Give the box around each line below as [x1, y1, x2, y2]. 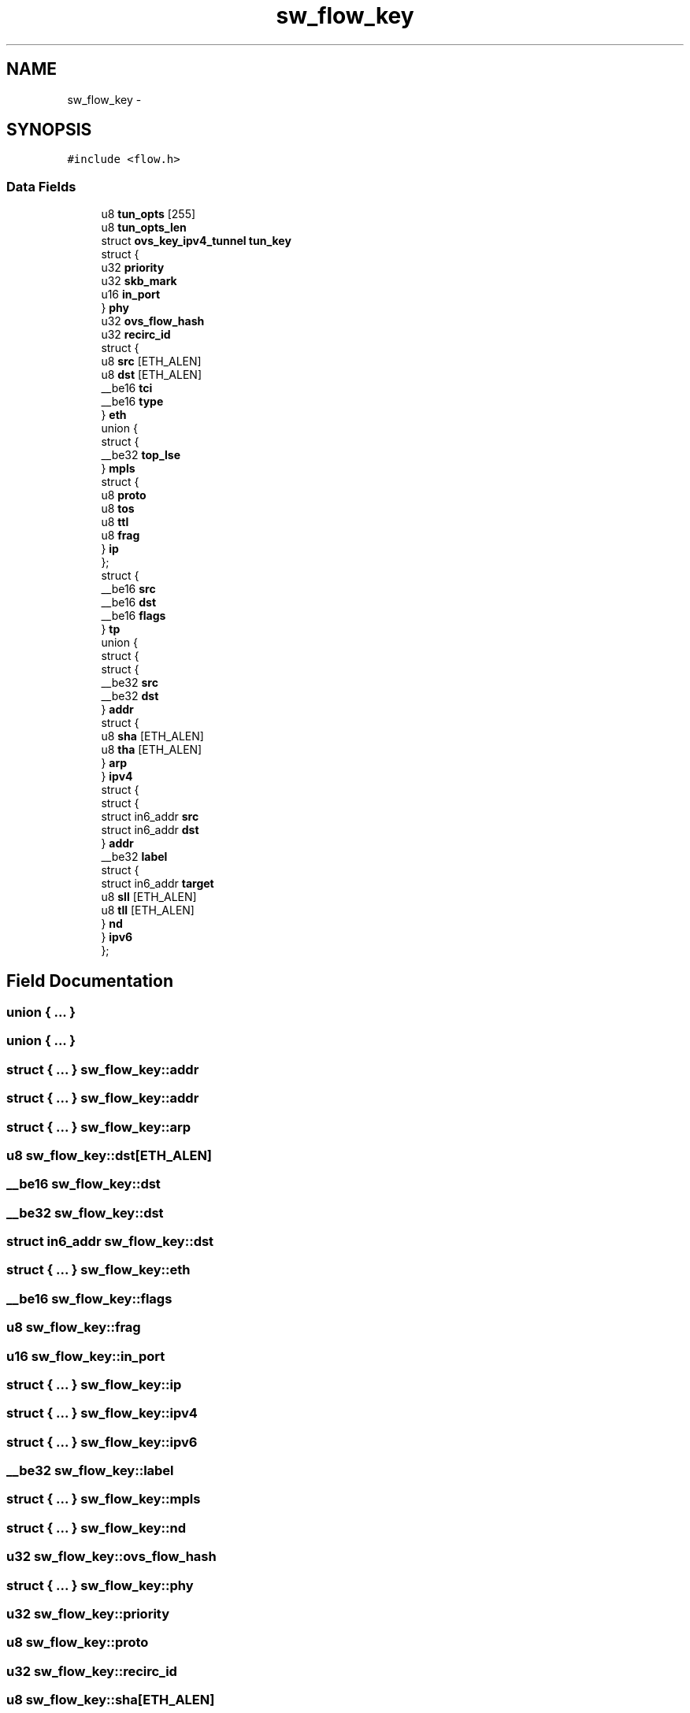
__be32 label [101, 850, 168, 864]
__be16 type [101, 395, 164, 409]
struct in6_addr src [101, 810, 199, 824]
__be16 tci [101, 381, 153, 395]
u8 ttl [101, 515, 129, 529]
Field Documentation [6, 970, 173, 991]
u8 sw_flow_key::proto [6, 1634, 149, 1651]
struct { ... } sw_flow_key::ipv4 [6, 1405, 198, 1422]
